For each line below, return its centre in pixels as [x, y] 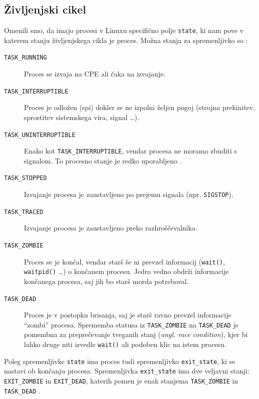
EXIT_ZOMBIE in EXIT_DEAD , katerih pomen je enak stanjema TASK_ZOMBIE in [121, 381]
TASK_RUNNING [25, 58]
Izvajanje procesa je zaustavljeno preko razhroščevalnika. [111, 228]
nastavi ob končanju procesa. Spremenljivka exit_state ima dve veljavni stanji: [127, 371]
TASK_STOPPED [25, 178]
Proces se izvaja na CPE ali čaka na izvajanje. [95, 74]
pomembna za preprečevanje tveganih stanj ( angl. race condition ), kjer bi [136, 334]
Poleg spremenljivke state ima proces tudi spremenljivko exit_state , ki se [120, 361]
